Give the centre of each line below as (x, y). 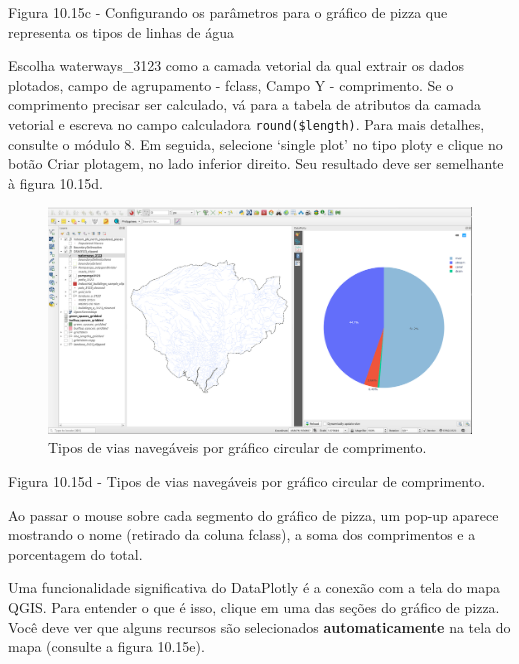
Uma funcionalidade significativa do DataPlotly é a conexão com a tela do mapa (254, 587)
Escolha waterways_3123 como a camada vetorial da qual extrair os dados (236, 65)
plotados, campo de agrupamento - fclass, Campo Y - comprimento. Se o (231, 84)
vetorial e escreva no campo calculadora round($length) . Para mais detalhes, (246, 123)
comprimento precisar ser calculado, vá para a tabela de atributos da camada (244, 104)
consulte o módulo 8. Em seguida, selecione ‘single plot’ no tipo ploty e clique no (255, 143)
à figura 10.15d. (55, 182)
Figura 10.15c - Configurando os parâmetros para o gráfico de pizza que (228, 12)
